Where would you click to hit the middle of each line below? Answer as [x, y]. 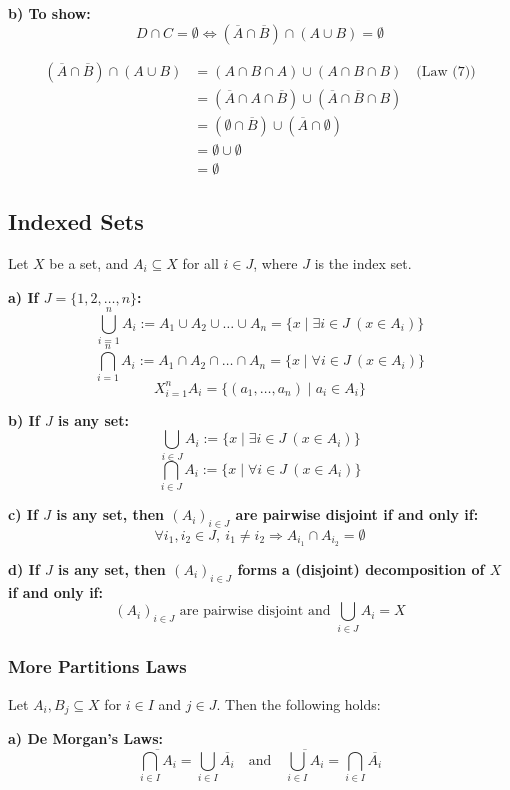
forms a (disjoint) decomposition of [361, 568]
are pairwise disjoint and [255, 611]
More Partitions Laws [97, 666]
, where [275, 262]
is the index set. [363, 262]
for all [200, 262]
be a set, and [89, 262]
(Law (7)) [446, 71]
